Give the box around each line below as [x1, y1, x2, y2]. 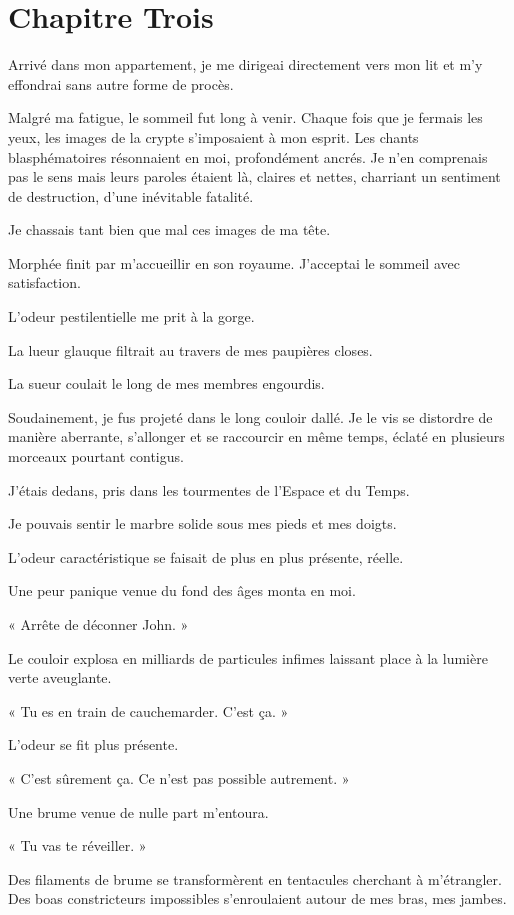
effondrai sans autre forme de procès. [8, 73, 234, 94]
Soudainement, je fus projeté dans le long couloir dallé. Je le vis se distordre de [8, 406, 493, 427]
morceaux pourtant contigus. [8, 446, 184, 467]
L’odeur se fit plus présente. [8, 734, 179, 755]
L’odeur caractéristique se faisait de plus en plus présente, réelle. [8, 546, 404, 567]
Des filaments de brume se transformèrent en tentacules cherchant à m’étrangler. [8, 868, 502, 889]
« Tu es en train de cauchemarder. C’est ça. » [8, 700, 289, 721]
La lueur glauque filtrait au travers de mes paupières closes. [8, 339, 373, 360]
